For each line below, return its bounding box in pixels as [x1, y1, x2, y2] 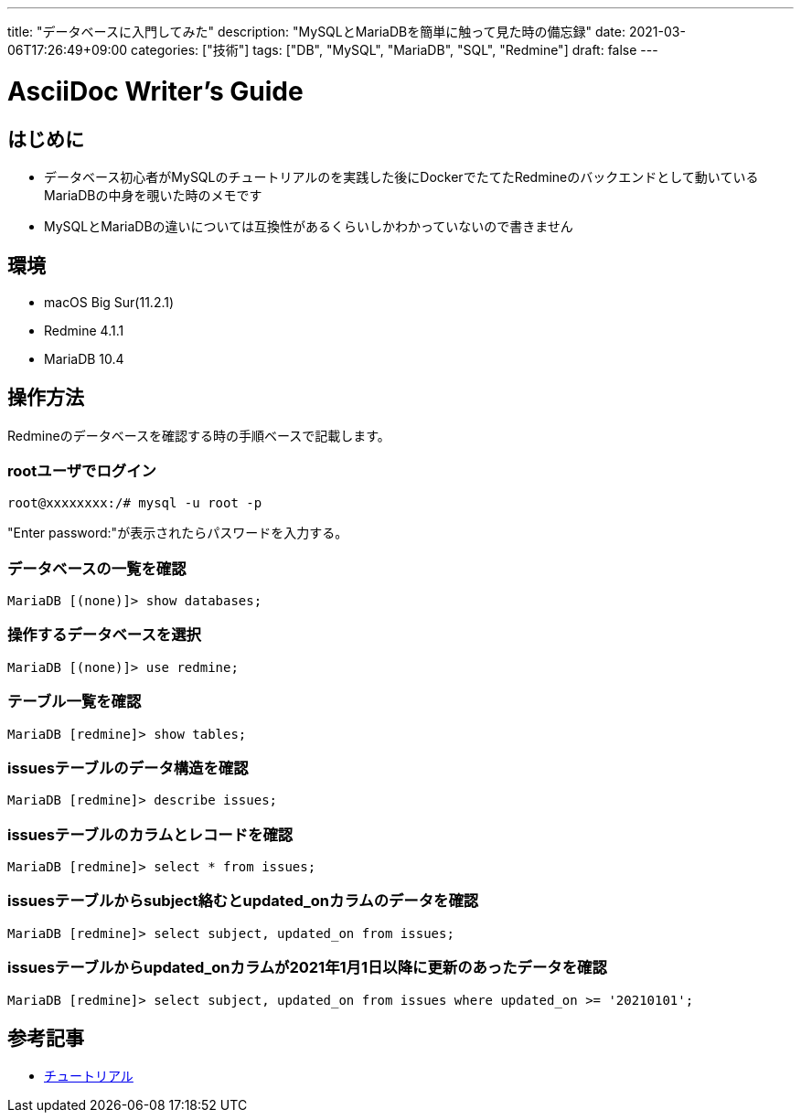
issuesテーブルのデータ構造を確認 [7, 758, 249, 777]
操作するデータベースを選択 [7, 625, 201, 645]
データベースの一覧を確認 [7, 559, 187, 578]
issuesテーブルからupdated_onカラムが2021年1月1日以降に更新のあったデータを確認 [7, 958, 607, 977]
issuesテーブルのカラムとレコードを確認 [7, 825, 294, 844]
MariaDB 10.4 [44, 350, 124, 367]
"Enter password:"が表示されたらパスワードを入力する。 [7, 525, 348, 541]
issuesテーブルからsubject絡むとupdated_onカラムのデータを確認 [7, 891, 479, 911]
